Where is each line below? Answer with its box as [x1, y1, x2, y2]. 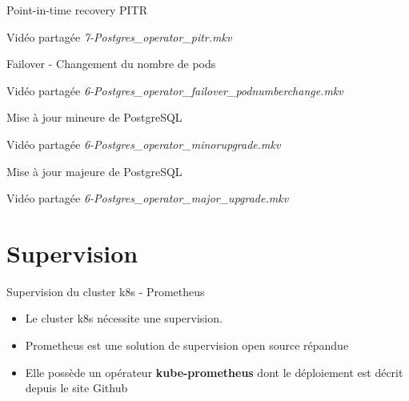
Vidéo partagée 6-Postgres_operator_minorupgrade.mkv [6, 135, 281, 152]
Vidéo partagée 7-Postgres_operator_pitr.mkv [6, 28, 232, 45]
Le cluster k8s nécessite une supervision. [25, 310, 223, 327]
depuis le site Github [25, 379, 128, 396]
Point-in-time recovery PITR [6, 2, 148, 18]
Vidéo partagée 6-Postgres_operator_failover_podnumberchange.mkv [6, 82, 343, 98]
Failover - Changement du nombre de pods [6, 55, 216, 72]
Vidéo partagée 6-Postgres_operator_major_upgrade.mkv [6, 190, 289, 207]
